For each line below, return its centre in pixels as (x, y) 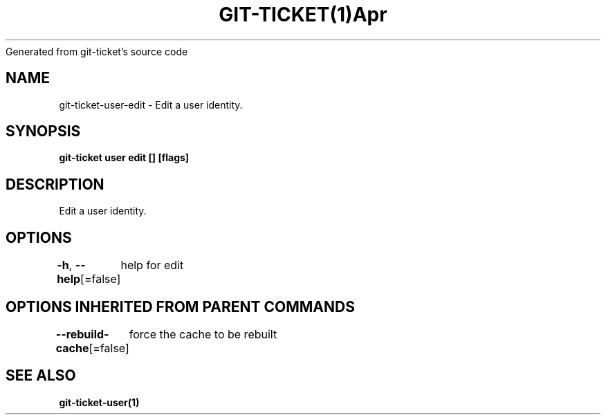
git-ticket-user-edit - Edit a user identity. (151, 104)
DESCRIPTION (55, 184)
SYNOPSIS (43, 131)
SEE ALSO (41, 376)
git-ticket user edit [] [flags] (124, 158)
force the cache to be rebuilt (203, 334)
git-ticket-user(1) (99, 402)
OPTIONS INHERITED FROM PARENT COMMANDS (180, 307)
